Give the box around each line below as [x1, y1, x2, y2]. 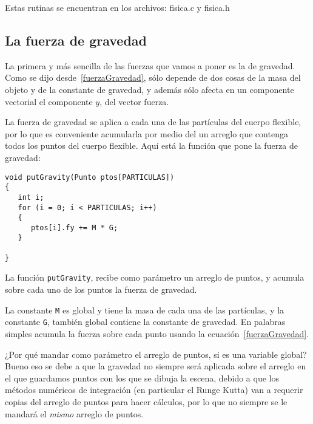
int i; [18, 193, 44, 202]
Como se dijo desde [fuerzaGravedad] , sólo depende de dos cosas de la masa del [5, 71, 301, 84]
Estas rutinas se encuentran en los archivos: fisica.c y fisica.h [5, 1, 230, 13]
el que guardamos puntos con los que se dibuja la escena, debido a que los [5, 371, 279, 384]
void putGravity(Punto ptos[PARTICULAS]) [5, 173, 175, 182]
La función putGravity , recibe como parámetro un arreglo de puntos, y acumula [5, 271, 305, 284]
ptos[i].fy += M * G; [30, 223, 118, 232]
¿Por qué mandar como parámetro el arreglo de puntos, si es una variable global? [5, 347, 307, 360]
